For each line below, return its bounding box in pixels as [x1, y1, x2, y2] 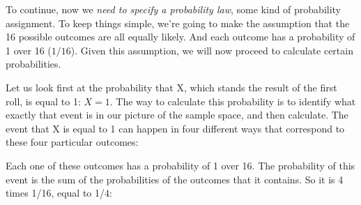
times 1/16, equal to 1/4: [6, 185, 112, 200]
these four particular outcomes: [6, 135, 139, 149]
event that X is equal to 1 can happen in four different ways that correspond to [6, 121, 345, 135]
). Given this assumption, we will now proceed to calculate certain [70, 43, 353, 57]
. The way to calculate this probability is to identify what [109, 93, 356, 108]
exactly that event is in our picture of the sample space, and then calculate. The [6, 107, 348, 122]
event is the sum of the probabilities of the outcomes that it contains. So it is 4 [6, 172, 344, 186]
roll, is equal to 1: [6, 93, 81, 108]
